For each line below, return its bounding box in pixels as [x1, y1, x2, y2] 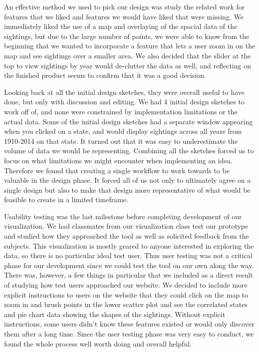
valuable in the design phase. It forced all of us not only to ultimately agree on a [4, 175, 251, 185]
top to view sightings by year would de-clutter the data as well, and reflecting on [4, 60, 251, 70]
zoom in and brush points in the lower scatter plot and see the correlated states [4, 299, 248, 310]
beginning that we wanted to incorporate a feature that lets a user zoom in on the [4, 40, 256, 51]
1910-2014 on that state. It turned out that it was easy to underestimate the [4, 135, 238, 146]
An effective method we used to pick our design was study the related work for [4, 1, 245, 11]
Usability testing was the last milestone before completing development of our [4, 211, 242, 221]
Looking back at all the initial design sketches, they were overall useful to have [4, 86, 245, 97]
